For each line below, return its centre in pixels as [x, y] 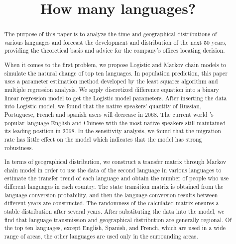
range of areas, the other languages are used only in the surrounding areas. [101, 236]
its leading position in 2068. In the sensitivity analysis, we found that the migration [113, 131]
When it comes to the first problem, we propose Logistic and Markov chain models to [115, 65]
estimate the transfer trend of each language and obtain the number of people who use [116, 178]
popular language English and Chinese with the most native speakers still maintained [115, 122]
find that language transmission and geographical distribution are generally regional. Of [118, 219]
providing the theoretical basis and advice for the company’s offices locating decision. [115, 50]
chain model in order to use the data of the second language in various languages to [113, 170]
